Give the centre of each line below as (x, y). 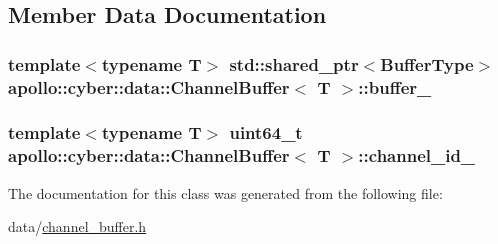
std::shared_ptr (294, 63)
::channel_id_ (417, 155)
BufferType (427, 63)
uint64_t (266, 132)
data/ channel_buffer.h (77, 226)
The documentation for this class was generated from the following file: (225, 192)
